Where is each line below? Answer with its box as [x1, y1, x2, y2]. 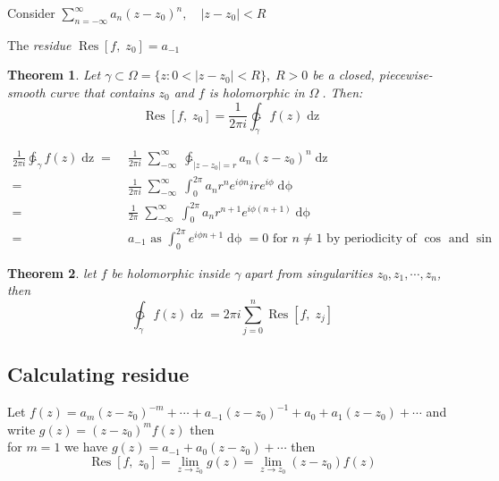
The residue [7, 35, 72, 54]
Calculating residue [7, 360, 190, 388]
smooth [7, 82, 46, 101]
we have [64, 437, 108, 456]
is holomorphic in [208, 82, 305, 101]
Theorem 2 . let [7, 263, 97, 282]
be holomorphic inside [111, 263, 231, 282]
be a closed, [312, 65, 375, 84]
